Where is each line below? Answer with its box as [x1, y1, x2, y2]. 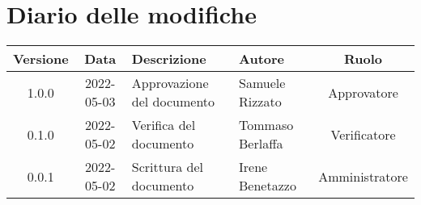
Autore [239, 49, 285, 69]
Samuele [239, 73, 286, 93]
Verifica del [131, 115, 196, 135]
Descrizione [131, 49, 206, 69]
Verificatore [330, 124, 396, 144]
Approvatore [328, 82, 398, 102]
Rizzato [239, 92, 282, 111]
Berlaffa [239, 134, 283, 153]
